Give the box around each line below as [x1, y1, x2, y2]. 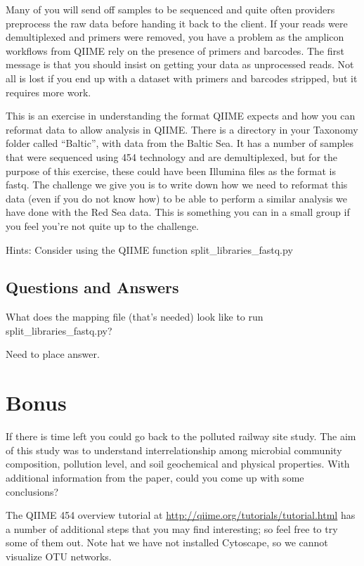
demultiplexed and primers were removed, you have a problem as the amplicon [6, 30, 344, 44]
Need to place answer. [6, 347, 100, 361]
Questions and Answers [6, 276, 179, 298]
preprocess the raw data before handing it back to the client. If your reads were [6, 15, 348, 30]
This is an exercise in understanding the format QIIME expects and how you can [6, 108, 356, 123]
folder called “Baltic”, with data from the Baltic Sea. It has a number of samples [6, 136, 353, 150]
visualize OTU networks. [6, 548, 112, 563]
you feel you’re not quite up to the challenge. [6, 218, 199, 233]
